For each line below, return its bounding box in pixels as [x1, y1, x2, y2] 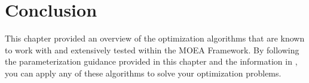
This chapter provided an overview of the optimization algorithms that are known [5, 32, 305, 44]
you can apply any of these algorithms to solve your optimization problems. [5, 66, 282, 79]
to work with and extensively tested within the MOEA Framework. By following [5, 43, 299, 56]
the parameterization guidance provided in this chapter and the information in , [5, 55, 298, 68]
